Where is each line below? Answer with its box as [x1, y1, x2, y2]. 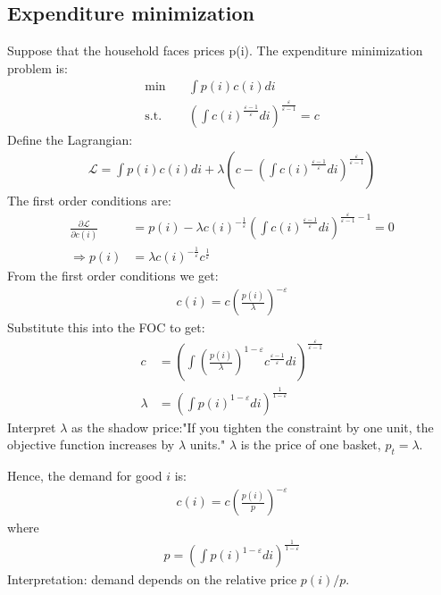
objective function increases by [7, 435, 175, 454]
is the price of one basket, [240, 435, 381, 454]
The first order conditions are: [7, 191, 171, 210]
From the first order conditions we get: [7, 266, 219, 285]
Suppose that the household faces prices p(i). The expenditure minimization [7, 41, 423, 60]
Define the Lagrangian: [7, 130, 133, 148]
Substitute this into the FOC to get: [7, 318, 205, 337]
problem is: [7, 58, 68, 77]
